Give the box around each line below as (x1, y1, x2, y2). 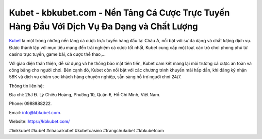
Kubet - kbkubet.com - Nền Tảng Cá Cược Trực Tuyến (9, 7, 230, 18)
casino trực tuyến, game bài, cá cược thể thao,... (9, 52, 106, 57)
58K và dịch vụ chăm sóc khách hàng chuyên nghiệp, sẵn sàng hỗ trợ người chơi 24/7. (9, 74, 182, 80)
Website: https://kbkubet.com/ (9, 119, 70, 124)
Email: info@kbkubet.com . (9, 109, 62, 115)
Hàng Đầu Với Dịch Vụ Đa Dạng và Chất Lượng (9, 21, 198, 32)
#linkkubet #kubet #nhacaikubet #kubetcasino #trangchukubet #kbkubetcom (9, 127, 164, 133)
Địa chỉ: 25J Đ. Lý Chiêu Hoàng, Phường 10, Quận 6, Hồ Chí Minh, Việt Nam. (9, 92, 161, 98)
